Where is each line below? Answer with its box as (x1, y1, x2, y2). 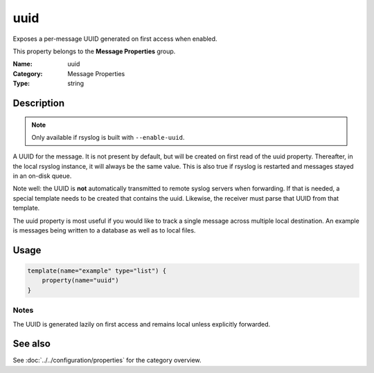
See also (12, 338, 51, 349)
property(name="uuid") (42, 277, 119, 284)
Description (12, 97, 65, 109)
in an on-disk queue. (12, 172, 72, 180)
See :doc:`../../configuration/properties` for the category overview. (12, 356, 202, 365)
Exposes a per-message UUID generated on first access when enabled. (12, 35, 217, 43)
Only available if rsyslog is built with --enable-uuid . (31, 133, 185, 141)
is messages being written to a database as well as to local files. (12, 226, 196, 235)
